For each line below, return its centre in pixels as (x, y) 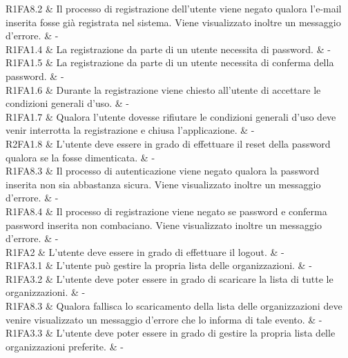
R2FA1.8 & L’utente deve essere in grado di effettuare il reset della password (168, 143)
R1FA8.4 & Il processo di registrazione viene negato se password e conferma (166, 211)
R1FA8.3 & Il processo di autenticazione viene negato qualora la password (163, 171)
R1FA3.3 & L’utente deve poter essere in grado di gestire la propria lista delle (171, 333)
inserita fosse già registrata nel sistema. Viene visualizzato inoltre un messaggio (173, 22)
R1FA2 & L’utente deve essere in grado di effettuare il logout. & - (145, 251)
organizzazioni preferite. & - (65, 346)
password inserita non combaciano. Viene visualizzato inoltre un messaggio (164, 225)
